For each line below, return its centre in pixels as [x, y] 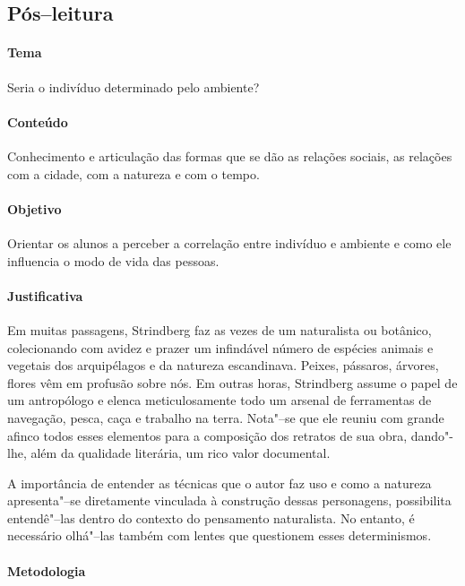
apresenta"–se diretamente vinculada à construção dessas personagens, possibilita [229, 500]
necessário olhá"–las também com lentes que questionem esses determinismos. [220, 535]
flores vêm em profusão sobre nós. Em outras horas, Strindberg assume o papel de [232, 382]
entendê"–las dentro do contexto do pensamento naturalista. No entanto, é [211, 517]
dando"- [432, 435]
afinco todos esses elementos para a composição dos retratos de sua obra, [207, 435]
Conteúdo [38, 121]
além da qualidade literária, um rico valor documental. [181, 453]
